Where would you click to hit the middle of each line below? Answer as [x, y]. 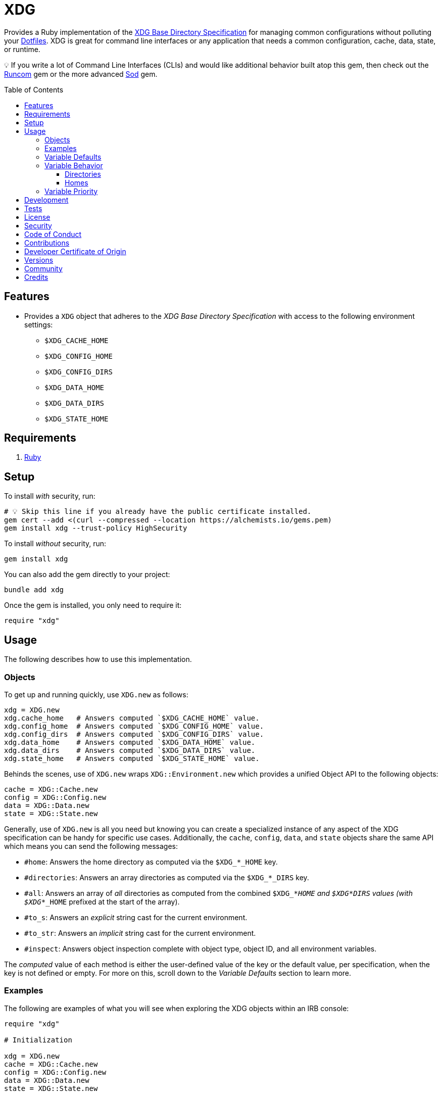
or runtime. [22, 49]
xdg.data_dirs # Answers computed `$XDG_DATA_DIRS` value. [130, 750]
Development [46, 200]
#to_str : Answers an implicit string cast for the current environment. [140, 933]
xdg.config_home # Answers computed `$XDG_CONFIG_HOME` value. [134, 726]
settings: [39, 324]
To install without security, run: [55, 544]
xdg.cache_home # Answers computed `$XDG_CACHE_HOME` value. [132, 718]
